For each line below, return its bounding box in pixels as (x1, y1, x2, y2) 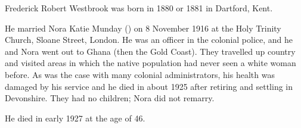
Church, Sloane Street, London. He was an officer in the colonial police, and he (5, 33, 293, 46)
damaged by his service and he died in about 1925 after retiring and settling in (5, 80, 293, 92)
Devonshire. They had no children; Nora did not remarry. (5, 92, 215, 104)
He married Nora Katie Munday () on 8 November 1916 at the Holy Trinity (5, 21, 281, 34)
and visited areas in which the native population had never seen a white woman (5, 57, 296, 69)
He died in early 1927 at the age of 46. (5, 111, 145, 124)
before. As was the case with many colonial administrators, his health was (5, 68, 275, 80)
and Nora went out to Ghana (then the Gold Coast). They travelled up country (5, 45, 296, 57)
